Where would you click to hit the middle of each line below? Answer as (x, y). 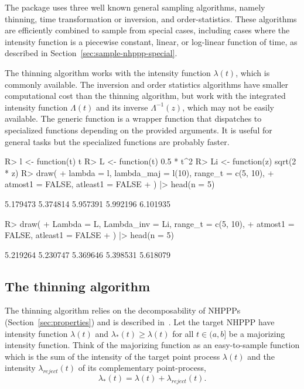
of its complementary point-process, (142, 368)
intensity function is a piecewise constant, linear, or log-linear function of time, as (151, 41)
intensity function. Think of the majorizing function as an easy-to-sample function (152, 345)
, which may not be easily (228, 107)
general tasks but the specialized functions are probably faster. (117, 141)
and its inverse (122, 107)
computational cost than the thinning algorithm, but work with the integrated (145, 96)
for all (183, 333)
